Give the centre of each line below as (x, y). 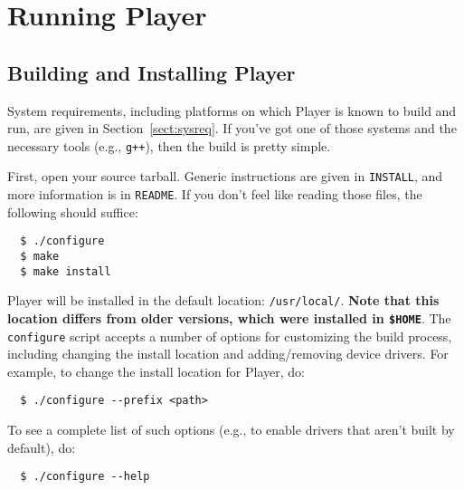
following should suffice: (73, 211)
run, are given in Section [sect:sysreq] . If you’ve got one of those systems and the (232, 128)
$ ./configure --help (85, 477)
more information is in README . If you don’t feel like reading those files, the (215, 194)
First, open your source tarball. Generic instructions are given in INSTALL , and (225, 176)
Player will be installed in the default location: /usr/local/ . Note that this (223, 300)
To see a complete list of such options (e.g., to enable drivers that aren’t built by (231, 430)
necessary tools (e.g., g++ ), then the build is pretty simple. (169, 145)
